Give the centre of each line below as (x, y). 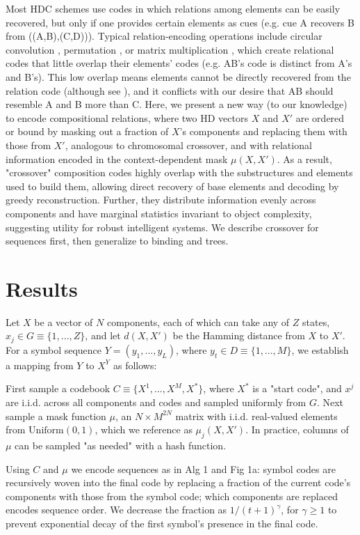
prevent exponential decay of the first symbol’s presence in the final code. (162, 523)
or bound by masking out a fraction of (87, 131)
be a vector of (64, 321)
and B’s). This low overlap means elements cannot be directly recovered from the (178, 76)
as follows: (135, 365)
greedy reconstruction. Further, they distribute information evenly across (161, 200)
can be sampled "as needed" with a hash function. (121, 445)
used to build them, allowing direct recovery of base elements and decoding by (172, 186)
